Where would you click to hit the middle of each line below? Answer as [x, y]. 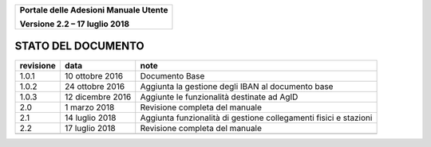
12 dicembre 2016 [98, 97]
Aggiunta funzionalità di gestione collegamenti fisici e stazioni [256, 118]
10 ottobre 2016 [94, 75]
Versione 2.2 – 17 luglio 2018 [75, 24]
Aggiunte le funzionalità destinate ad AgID [219, 97]
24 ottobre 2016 [95, 86]
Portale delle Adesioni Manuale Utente [94, 10]
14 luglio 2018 [91, 118]
